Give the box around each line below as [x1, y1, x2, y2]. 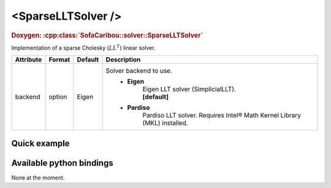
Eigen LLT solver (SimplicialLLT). [142, 85, 236, 93]
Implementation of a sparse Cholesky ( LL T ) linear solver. [11, 44, 156, 52]
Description [105, 55, 141, 64]
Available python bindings [11, 157, 113, 168]
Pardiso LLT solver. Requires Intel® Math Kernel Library [142, 111, 302, 120]
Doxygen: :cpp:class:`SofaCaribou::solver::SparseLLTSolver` [11, 31, 204, 39]
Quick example [11, 138, 70, 149]
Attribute [15, 55, 42, 64]
